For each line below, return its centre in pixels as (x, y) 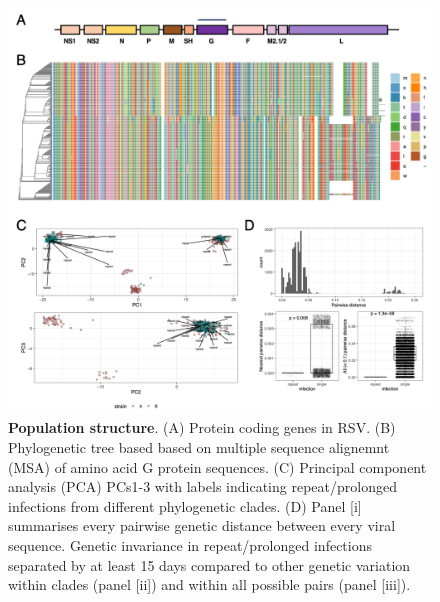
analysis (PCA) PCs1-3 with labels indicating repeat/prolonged (202, 486)
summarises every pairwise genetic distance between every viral (202, 525)
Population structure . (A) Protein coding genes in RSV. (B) (202, 427)
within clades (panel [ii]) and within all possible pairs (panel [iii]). (209, 584)
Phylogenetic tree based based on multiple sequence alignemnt (199, 446)
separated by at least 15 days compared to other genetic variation (209, 564)
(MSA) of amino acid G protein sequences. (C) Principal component (217, 466)
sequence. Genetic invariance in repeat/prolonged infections (190, 544)
